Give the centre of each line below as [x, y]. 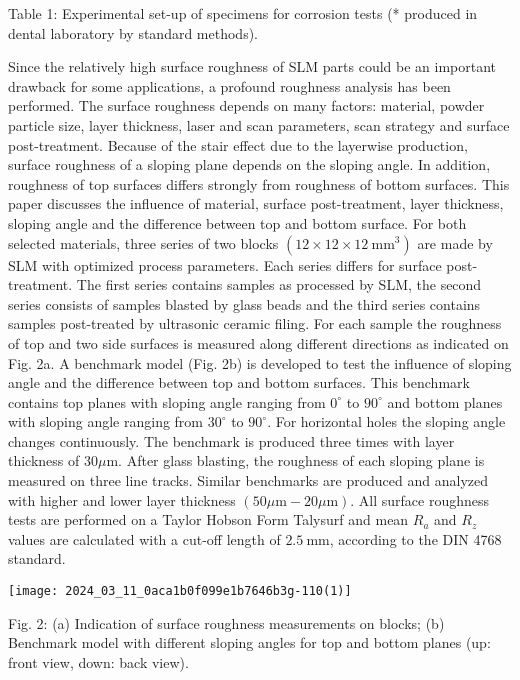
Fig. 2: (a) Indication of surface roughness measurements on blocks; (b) [226, 622]
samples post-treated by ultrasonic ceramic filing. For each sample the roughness [255, 323]
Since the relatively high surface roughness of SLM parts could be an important [252, 66]
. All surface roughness [420, 499]
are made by [455, 242]
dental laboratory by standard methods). [133, 32]
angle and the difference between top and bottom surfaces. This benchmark [239, 382]
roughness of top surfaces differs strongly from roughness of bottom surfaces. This [259, 183]
